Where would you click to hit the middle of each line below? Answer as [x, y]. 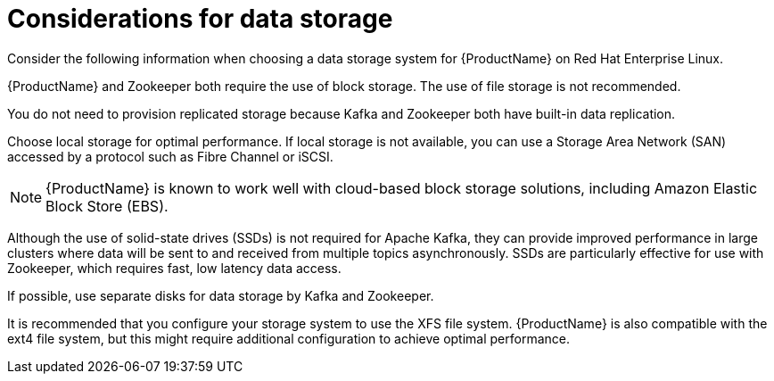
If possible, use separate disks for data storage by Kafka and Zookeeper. [221, 295]
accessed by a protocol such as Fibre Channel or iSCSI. [170, 156]
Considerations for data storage [200, 19]
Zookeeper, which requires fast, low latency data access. [174, 268]
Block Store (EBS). [107, 206]
